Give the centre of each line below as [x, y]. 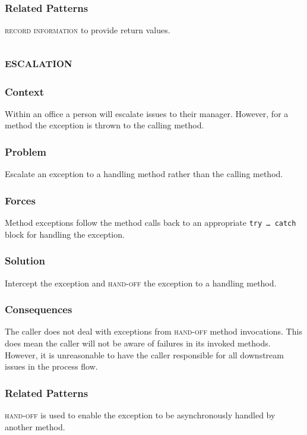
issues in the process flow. [51, 366]
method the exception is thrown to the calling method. [105, 125]
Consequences [39, 309]
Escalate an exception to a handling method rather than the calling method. [144, 174]
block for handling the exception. [65, 234]
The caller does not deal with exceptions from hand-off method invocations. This [153, 331]
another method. [35, 426]
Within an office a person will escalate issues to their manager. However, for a [147, 113]
